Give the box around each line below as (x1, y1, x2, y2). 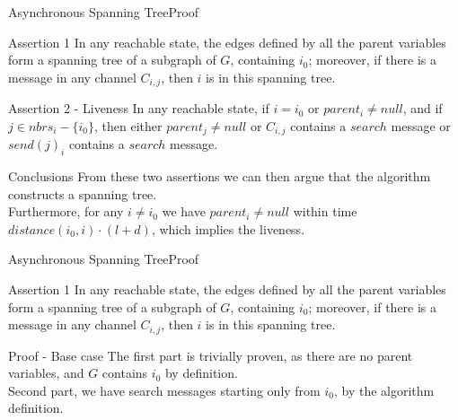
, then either (94, 116, 163, 135)
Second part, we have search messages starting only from (8, 381, 321, 399)
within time (293, 202, 357, 221)
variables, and (8, 363, 84, 382)
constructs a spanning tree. (8, 184, 157, 203)
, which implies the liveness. (151, 219, 305, 238)
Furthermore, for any (8, 202, 124, 221)
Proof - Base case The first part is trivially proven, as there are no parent (8, 346, 413, 364)
